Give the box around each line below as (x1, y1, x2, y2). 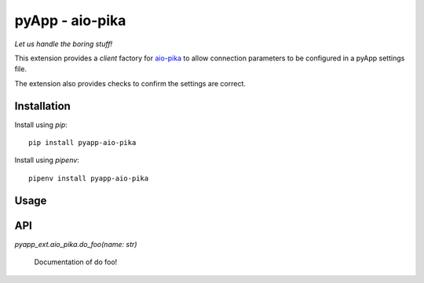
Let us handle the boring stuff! (14, 39, 113, 49)
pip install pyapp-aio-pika (28, 138, 137, 147)
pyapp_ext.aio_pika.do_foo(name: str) (14, 239, 137, 249)
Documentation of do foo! (34, 257, 118, 267)
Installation (14, 99, 71, 113)
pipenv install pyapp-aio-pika (28, 173, 149, 183)
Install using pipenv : (14, 155, 80, 165)
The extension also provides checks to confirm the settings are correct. (14, 78, 247, 88)
